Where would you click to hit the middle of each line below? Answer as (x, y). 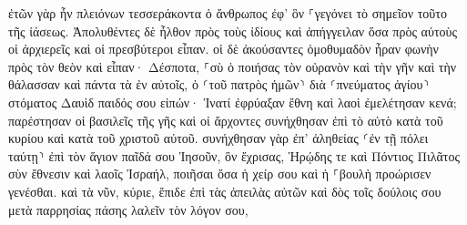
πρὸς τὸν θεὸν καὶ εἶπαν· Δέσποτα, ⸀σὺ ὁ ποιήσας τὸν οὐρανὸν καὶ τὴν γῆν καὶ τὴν (233, 66)
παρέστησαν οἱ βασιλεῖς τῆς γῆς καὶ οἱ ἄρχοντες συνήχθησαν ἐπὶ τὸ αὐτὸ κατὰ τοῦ (226, 120)
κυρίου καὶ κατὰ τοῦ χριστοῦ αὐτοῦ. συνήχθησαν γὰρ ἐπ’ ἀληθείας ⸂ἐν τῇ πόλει (218, 138)
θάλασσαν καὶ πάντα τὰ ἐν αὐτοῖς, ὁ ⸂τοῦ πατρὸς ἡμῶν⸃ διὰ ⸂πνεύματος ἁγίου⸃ (219, 84)
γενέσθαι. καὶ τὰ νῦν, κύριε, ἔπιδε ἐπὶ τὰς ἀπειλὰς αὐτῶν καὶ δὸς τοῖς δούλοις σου (225, 191)
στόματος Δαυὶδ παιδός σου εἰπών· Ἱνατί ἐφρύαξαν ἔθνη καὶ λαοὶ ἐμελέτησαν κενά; (233, 102)
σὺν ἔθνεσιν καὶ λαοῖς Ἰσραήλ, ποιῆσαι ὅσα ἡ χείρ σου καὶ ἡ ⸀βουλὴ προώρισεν (220, 174)
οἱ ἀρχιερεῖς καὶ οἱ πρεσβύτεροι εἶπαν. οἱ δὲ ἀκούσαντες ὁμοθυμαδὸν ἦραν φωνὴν (223, 49)
